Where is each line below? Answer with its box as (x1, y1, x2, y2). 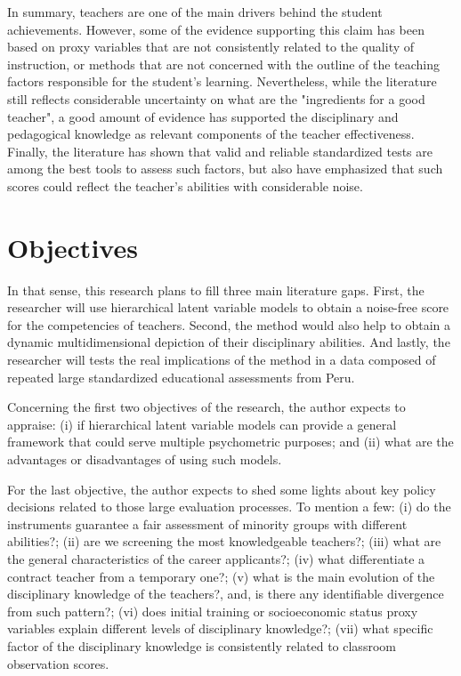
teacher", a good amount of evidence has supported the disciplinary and (7, 107, 399, 125)
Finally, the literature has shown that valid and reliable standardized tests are (7, 141, 433, 160)
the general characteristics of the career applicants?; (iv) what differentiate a (7, 549, 425, 567)
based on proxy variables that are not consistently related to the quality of (7, 37, 415, 56)
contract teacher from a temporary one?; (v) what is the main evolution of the (7, 567, 435, 585)
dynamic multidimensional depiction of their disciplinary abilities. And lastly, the (7, 333, 450, 351)
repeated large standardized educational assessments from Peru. (7, 367, 355, 386)
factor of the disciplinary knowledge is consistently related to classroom (7, 636, 396, 655)
